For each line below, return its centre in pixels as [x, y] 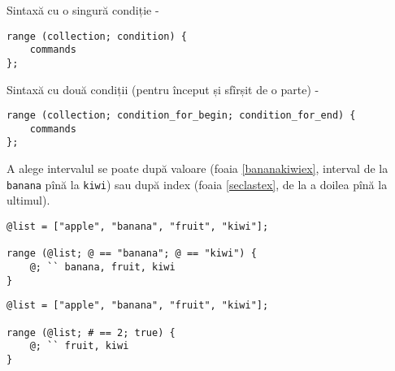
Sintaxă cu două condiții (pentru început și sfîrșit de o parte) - [163, 89]
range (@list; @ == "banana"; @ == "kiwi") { [132, 254]
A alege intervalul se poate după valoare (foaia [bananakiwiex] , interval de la [197, 168]
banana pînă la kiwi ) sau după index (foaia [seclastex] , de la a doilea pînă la [197, 184]
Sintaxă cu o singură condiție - [83, 10]
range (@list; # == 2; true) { [91, 332]
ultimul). [28, 200]
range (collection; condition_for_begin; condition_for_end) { [181, 116]
